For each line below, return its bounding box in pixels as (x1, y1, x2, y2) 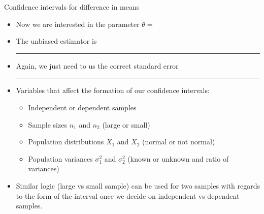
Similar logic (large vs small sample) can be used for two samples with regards (16, 180, 260, 191)
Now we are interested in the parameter (16, 18, 140, 29)
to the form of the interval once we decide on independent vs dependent (16, 190, 240, 201)
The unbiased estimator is (16, 36, 97, 46)
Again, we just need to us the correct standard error (16, 60, 179, 71)
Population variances (28, 153, 93, 164)
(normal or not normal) (142, 136, 215, 147)
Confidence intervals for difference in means (4, 2, 140, 12)
